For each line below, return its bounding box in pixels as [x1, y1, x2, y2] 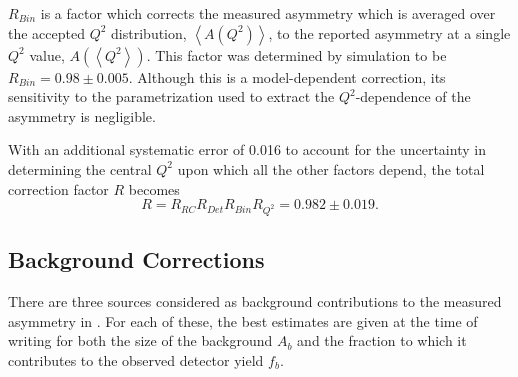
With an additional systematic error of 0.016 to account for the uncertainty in [8, 139, 486, 160]
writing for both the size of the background [8, 330, 273, 351]
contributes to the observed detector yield [8, 349, 264, 370]
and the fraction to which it [297, 330, 467, 351]
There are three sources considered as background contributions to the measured [8, 291, 502, 312]
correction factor [8, 178, 109, 199]
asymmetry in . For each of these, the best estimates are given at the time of [8, 310, 478, 331]
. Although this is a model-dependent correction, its [128, 66, 446, 87]
